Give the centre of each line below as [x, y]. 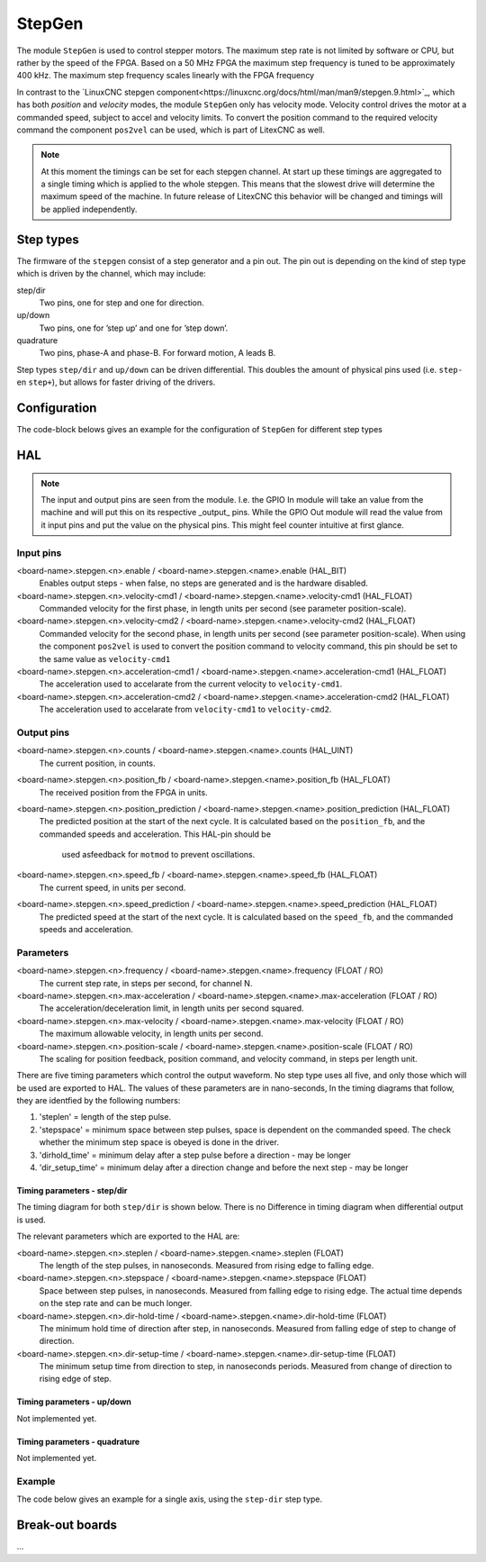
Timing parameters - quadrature [78, 1441]
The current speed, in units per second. [112, 887]
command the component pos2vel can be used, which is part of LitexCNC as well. [171, 130]
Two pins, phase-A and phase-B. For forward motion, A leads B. [157, 353]
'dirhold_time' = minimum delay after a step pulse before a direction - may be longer [195, 1155]
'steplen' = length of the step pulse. [105, 1117]
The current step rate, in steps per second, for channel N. [146, 983]
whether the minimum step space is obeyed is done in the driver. [159, 1142]
